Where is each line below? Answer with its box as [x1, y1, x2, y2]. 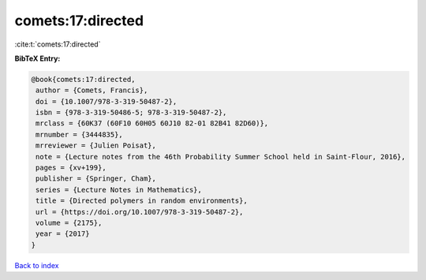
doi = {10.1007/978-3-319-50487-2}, [35, 97, 177, 106]
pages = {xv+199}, [35, 163, 106, 173]
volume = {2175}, [35, 218, 103, 227]
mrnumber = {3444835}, [35, 130, 124, 139]
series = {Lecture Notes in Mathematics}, [35, 185, 203, 194]
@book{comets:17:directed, [31, 75, 136, 84]
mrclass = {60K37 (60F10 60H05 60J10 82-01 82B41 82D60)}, [35, 119, 269, 128]
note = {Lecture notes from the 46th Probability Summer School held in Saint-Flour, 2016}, [35, 152, 406, 161]
